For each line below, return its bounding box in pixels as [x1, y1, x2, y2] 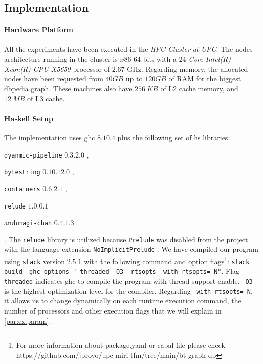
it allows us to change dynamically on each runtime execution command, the [4, 295, 241, 306]
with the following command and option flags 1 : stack [84, 254, 250, 266]
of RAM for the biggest [168, 73, 241, 84]
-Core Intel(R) [186, 54, 231, 64]
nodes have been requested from [4, 73, 103, 84]
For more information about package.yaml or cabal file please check [16, 340, 225, 350]
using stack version [4, 255, 65, 266]
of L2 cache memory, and [160, 83, 238, 93]
